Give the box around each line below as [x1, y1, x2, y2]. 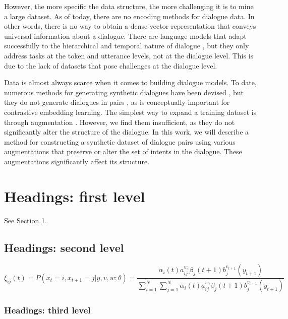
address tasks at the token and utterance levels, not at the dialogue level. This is [4, 50, 254, 60]
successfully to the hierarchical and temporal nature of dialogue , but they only [4, 40, 249, 51]
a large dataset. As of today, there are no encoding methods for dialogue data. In [4, 11, 255, 21]
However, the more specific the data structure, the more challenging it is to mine [4, 1, 254, 11]
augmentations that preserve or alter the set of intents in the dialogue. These [4, 146, 242, 157]
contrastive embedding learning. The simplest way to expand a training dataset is [4, 106, 257, 117]
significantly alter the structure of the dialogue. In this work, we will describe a [4, 126, 249, 137]
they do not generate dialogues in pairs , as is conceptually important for [4, 97, 230, 107]
